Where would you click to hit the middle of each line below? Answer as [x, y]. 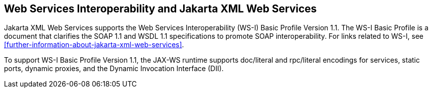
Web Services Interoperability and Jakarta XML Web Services [161, 9]
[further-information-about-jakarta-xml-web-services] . [94, 45]
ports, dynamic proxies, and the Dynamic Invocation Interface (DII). [114, 69]
